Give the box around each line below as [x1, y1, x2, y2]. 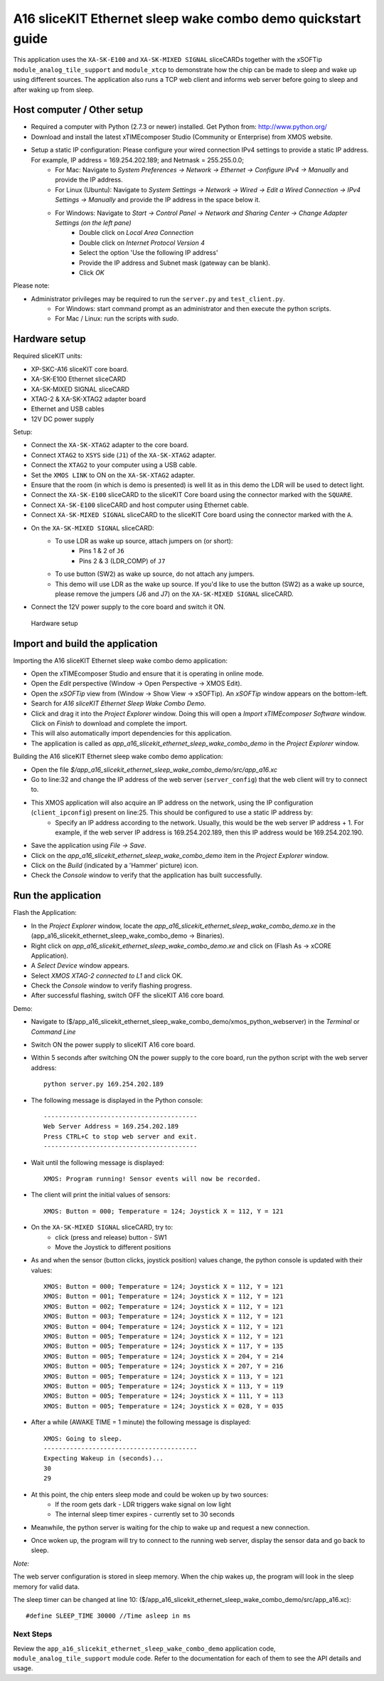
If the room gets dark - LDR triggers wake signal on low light [55, 1499, 231, 1509]
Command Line [31, 1027, 76, 1036]
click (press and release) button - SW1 [55, 1232, 167, 1242]
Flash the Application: [13, 908, 78, 917]
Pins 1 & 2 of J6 [79, 547, 124, 555]
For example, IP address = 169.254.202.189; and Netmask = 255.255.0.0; [31, 155, 245, 164]
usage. [13, 1664, 33, 1672]
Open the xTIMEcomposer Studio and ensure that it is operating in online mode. [31, 669, 265, 678]
